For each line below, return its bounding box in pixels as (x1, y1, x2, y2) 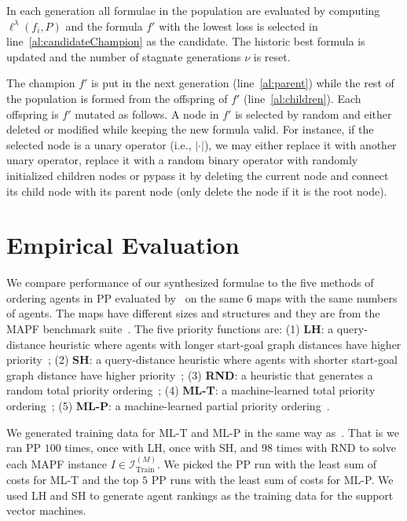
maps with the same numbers (255, 289, 398, 306)
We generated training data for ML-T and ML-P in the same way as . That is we (6, 424, 399, 440)
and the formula (65, 17, 143, 34)
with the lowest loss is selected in (159, 17, 318, 34)
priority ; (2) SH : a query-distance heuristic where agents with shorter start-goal (6, 351, 398, 368)
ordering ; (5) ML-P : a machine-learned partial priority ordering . (6, 398, 330, 413)
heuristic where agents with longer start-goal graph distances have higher (49, 336, 401, 352)
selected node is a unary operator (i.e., (6, 136, 192, 152)
